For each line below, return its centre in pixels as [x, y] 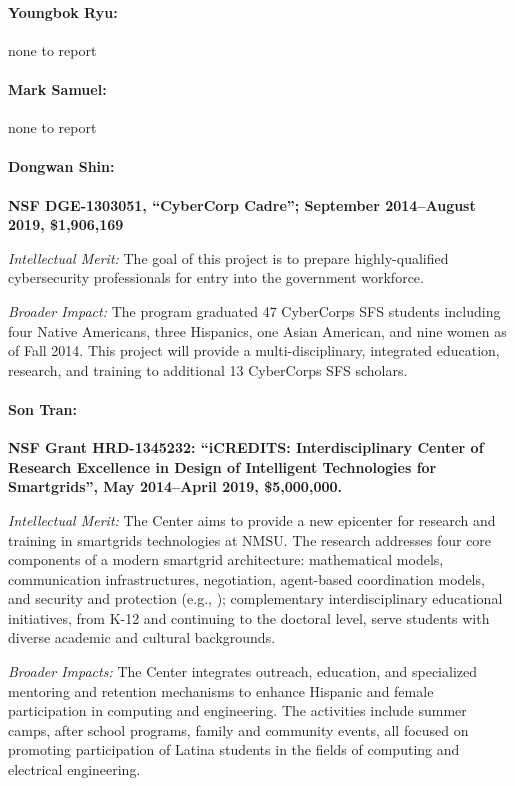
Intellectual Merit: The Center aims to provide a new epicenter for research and [252, 519]
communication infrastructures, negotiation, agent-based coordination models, [246, 578]
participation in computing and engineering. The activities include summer [237, 710]
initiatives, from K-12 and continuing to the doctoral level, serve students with [249, 617]
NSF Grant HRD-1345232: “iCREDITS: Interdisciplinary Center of [246, 447]
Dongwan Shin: [61, 166]
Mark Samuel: [57, 88]
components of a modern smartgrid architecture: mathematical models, [226, 559]
